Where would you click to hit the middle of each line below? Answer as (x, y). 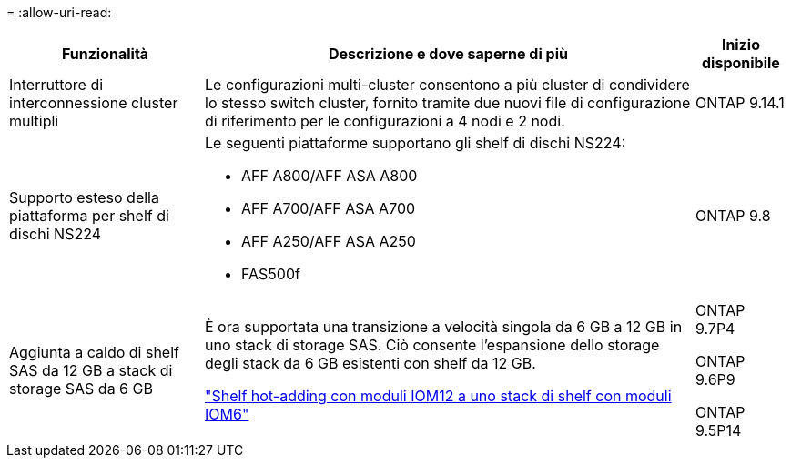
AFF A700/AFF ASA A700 (329, 208)
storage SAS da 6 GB (81, 389)
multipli (34, 121)
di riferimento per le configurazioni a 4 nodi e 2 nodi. (385, 121)
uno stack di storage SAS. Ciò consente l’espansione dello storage (432, 345)
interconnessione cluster (94, 103)
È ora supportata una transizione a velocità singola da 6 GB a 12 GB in (444, 327)
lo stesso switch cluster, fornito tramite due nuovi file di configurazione (448, 103)
